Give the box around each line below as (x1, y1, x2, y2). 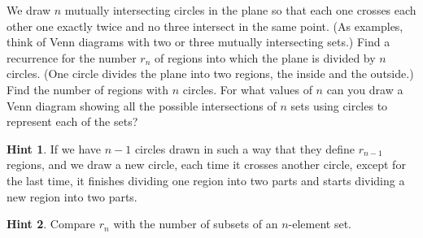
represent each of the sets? (7, 113, 138, 130)
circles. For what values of (182, 80, 312, 97)
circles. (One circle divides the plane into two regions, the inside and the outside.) (7, 65, 414, 82)
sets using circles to (290, 97, 388, 114)
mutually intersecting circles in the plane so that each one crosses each (64, 2, 416, 18)
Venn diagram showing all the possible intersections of (7, 97, 277, 114)
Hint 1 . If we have (7, 140, 102, 157)
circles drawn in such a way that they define (134, 140, 355, 157)
